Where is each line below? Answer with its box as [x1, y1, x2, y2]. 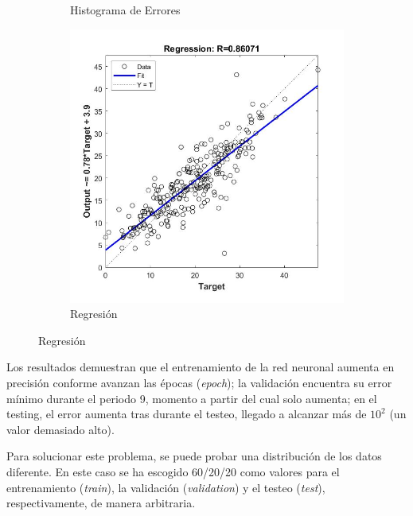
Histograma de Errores [70, 2, 181, 17]
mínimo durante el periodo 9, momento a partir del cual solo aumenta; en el [6, 390, 377, 406]
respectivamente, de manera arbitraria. [6, 495, 196, 511]
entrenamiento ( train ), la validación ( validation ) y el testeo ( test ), [6, 479, 325, 495]
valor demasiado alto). [6, 421, 115, 437]
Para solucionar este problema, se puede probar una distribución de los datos [6, 448, 382, 464]
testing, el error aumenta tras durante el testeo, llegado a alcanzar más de [6, 405, 367, 422]
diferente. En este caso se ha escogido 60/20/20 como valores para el [6, 463, 340, 479]
